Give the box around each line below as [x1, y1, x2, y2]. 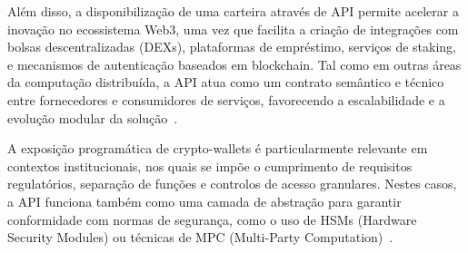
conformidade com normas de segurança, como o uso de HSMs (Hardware [7, 209, 417, 229]
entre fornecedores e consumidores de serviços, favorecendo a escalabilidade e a [7, 90, 445, 109]
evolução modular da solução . [7, 108, 178, 127]
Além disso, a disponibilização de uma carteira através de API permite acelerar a [7, 2, 459, 20]
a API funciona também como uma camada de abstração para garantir [7, 191, 402, 210]
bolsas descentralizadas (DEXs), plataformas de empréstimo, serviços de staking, [7, 37, 457, 56]
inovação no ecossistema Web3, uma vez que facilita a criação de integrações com [7, 19, 459, 38]
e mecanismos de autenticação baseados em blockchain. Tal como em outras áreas [7, 54, 462, 73]
